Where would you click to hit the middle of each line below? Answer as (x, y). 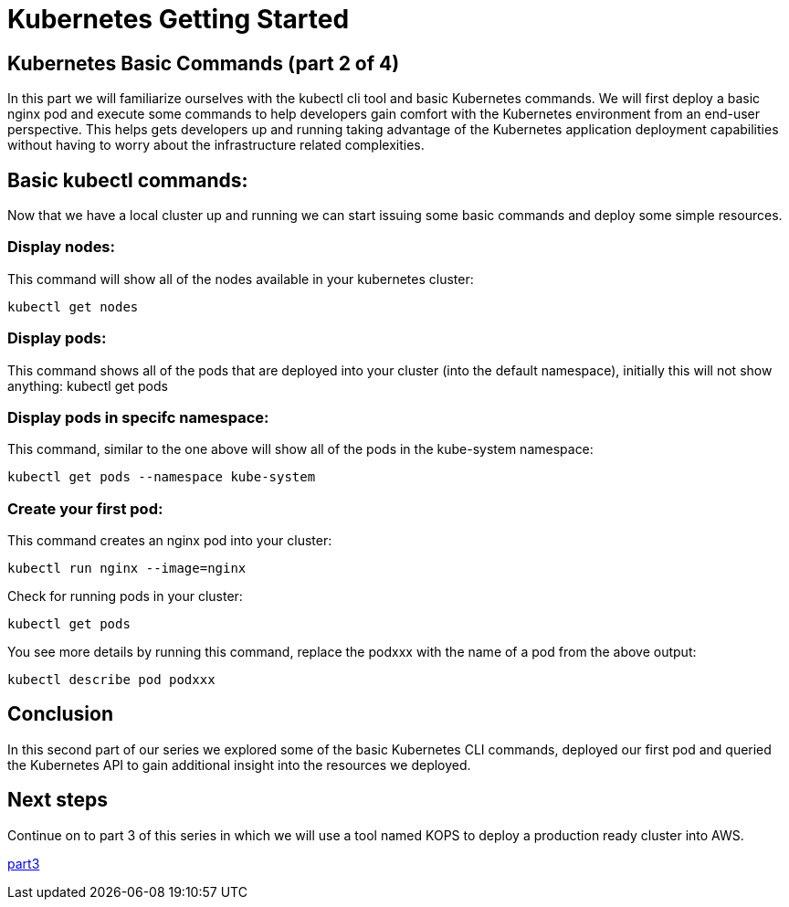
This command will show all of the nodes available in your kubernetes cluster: (241, 279)
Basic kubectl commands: (128, 180)
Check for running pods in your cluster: (125, 596)
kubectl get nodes (73, 306)
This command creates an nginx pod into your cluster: (170, 541)
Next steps (58, 800)
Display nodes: (61, 247)
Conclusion (61, 714)
